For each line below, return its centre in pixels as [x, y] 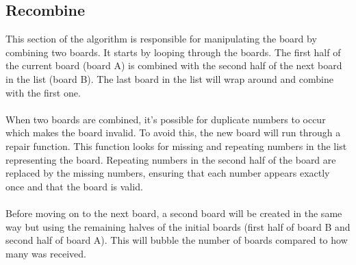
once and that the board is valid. [74, 186]
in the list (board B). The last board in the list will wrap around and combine [169, 78]
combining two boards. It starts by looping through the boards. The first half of [173, 52]
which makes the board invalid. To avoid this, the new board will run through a [173, 132]
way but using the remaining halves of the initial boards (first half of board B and [178, 226]
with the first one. [43, 92]
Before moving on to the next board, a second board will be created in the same [174, 213]
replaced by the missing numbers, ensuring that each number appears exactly [168, 173]
